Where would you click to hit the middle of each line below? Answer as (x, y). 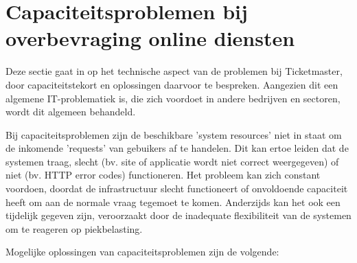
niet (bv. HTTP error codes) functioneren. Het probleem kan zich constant (163, 175)
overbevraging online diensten (150, 38)
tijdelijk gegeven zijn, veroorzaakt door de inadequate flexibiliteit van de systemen (178, 215)
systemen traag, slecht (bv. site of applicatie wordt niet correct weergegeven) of (172, 161)
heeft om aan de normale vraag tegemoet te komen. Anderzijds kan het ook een (173, 202)
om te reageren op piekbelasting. (74, 228)
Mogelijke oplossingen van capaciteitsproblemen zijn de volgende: (142, 252)
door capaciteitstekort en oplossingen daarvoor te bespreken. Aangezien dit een (172, 84)
